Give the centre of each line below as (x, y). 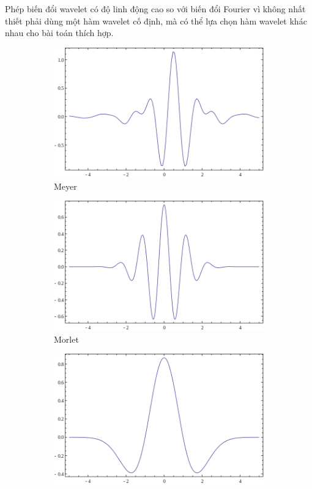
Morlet (66, 339)
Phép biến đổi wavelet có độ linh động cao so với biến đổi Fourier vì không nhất (155, 9)
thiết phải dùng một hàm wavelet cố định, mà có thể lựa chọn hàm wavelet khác (156, 21)
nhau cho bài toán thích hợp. (59, 33)
